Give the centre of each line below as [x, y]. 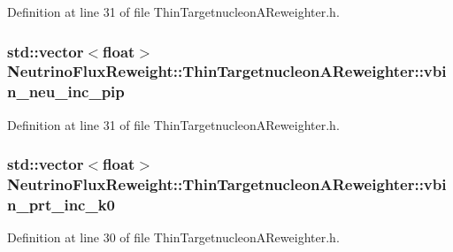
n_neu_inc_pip [66, 92]
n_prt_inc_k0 [61, 205]
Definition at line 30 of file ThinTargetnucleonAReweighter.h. [173, 237]
